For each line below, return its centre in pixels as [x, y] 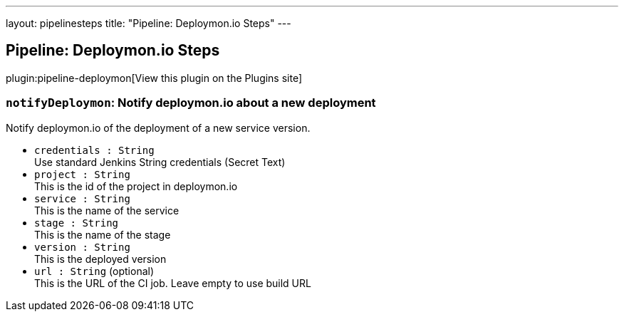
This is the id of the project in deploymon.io [136, 186]
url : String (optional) [94, 271]
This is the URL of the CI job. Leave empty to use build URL [173, 283]
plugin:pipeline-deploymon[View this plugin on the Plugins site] [154, 78]
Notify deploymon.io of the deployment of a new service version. [158, 128]
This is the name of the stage [103, 234]
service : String [82, 198]
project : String [82, 174]
